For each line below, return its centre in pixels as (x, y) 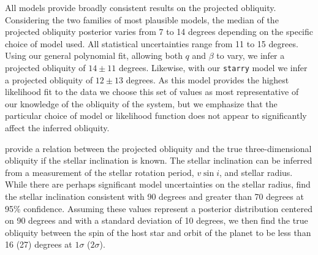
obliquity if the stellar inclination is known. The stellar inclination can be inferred (159, 160)
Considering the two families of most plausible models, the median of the (142, 19)
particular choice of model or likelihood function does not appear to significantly (156, 116)
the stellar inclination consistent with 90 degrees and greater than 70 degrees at (154, 196)
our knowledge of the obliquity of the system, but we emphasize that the (141, 103)
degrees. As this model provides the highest (207, 79)
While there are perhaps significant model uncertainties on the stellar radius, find (158, 184)
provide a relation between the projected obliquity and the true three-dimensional (158, 148)
